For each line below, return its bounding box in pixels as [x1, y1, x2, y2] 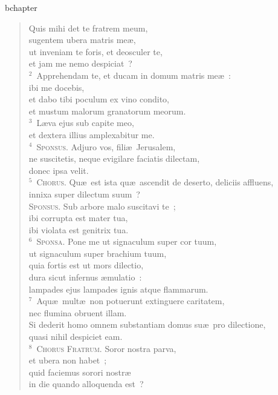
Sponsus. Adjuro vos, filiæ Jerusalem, [36, 140, 176, 153]
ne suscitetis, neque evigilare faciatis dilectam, [28, 152, 200, 165]
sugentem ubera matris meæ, [28, 33, 136, 46]
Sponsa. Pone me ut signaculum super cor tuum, [36, 235, 217, 248]
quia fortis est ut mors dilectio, [28, 259, 144, 271]
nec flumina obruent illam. [28, 306, 127, 319]
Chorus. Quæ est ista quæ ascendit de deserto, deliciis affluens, [36, 176, 274, 188]
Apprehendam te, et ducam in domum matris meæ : [36, 68, 231, 81]
